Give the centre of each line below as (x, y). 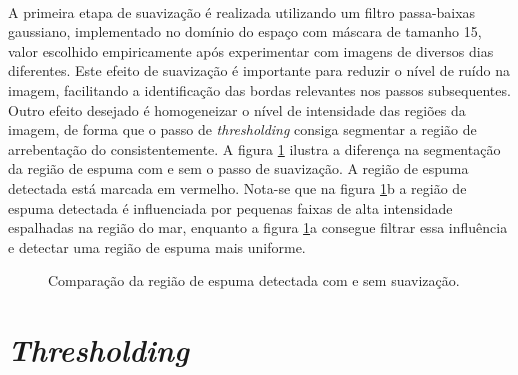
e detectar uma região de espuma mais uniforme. (157, 246)
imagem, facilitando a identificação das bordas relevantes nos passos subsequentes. (259, 89)
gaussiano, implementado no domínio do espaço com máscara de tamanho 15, (245, 31)
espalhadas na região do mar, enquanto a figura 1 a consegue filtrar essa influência (258, 227)
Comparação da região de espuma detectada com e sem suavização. (254, 280)
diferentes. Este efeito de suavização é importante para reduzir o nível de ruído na (259, 70)
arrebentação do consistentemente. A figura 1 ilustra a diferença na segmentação (254, 148)
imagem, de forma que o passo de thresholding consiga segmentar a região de (242, 129)
